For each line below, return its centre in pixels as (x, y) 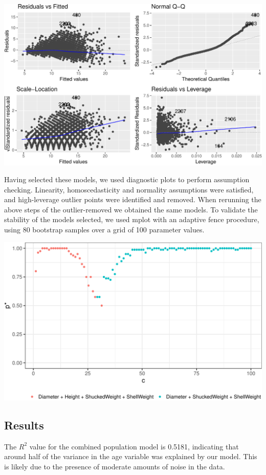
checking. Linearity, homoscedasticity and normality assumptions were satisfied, (129, 189)
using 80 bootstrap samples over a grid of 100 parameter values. (104, 230)
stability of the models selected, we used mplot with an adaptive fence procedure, (132, 219)
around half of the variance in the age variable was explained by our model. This (131, 456)
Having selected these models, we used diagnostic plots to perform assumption (127, 179)
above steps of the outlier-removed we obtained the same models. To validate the (131, 209)
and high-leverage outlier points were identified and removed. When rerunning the (133, 199)
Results (24, 425)
